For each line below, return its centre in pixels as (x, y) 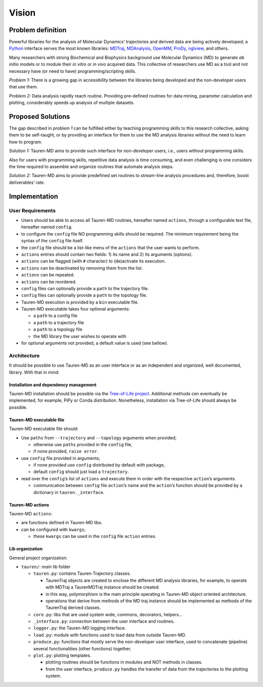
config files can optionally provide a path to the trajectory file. (85, 288)
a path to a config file (55, 316)
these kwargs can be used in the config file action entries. (95, 536)
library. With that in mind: (34, 372)
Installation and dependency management (53, 385)
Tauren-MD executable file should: (44, 429)
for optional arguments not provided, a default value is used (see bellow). (95, 343)
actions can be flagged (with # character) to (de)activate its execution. (94, 261)
